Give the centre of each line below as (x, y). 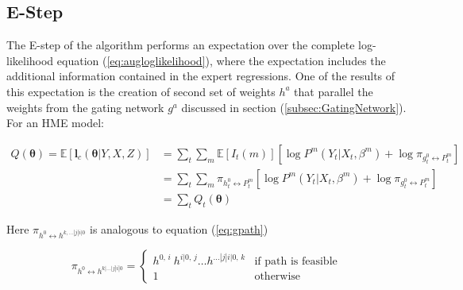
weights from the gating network (85, 107)
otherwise (278, 277)
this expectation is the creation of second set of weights (141, 91)
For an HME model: (55, 123)
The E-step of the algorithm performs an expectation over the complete (181, 45)
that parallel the (334, 91)
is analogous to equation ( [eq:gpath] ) (179, 228)
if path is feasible (296, 262)
